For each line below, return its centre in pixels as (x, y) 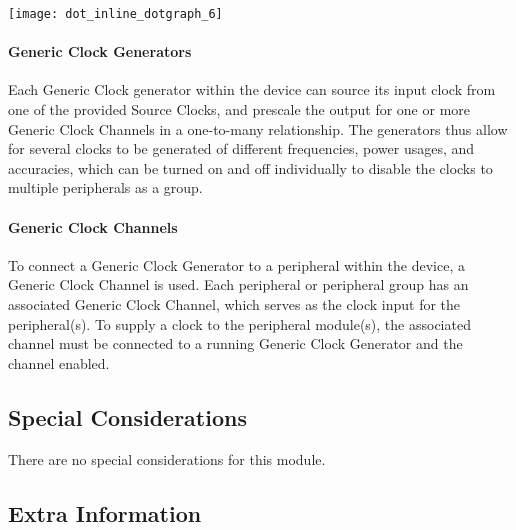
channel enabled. (59, 362)
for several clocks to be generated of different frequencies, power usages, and (241, 148)
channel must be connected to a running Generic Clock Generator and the (235, 343)
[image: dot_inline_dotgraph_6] (115, 14)
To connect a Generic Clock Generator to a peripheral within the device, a (236, 264)
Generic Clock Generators (100, 51)
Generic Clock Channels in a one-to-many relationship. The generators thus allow (258, 128)
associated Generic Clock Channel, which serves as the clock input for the (234, 304)
